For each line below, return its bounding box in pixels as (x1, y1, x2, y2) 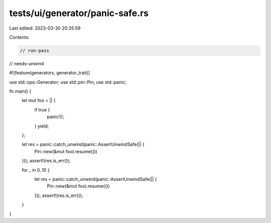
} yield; (34, 123, 49, 129)
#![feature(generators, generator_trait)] (9, 70, 90, 76)
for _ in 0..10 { (22, 167, 50, 173)
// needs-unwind (9, 60, 44, 66)
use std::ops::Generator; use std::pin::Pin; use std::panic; (9, 79, 127, 85)
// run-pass (20, 48, 50, 53)
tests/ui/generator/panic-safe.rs (9, 8, 149, 19)
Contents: (9, 34, 30, 40)
